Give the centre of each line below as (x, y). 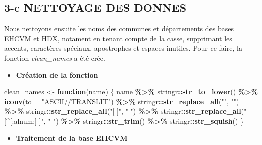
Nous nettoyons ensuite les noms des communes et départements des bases (119, 28)
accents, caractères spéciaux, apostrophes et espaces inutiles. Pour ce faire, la (123, 48)
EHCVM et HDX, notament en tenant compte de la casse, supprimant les (118, 38)
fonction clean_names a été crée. (55, 57)
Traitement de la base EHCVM (72, 138)
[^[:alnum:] (20, 121)
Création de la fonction (57, 75)
